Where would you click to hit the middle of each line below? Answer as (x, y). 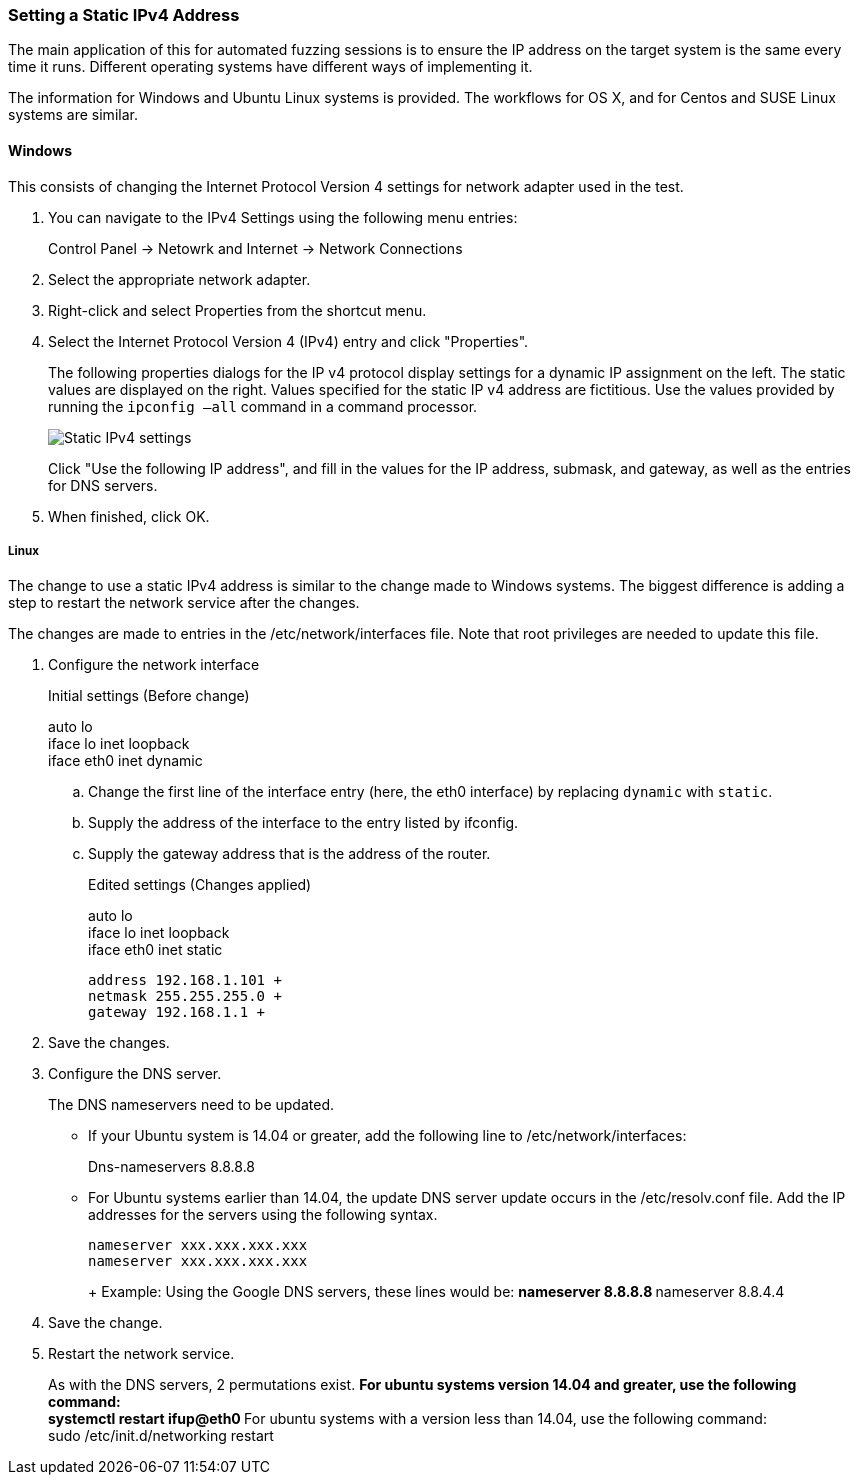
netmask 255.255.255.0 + (185, 996)
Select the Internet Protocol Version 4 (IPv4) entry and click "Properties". (288, 341)
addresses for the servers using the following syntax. (263, 1215)
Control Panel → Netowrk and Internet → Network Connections (255, 248)
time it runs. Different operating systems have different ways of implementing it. (270, 67)
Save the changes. (109, 1043)
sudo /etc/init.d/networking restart (161, 1436)
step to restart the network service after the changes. (184, 603)
